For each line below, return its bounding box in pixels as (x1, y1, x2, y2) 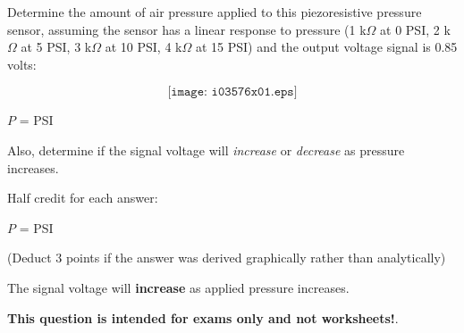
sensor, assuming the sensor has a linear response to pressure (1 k (7, 20, 367, 38)
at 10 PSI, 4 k (105, 37, 182, 56)
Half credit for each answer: (7, 188, 158, 207)
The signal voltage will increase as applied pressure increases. (7, 278, 350, 296)
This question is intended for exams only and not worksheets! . (7, 308, 399, 327)
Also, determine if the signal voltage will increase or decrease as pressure (7, 140, 405, 159)
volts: (7, 54, 37, 73)
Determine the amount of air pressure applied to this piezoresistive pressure (7, 3, 422, 21)
